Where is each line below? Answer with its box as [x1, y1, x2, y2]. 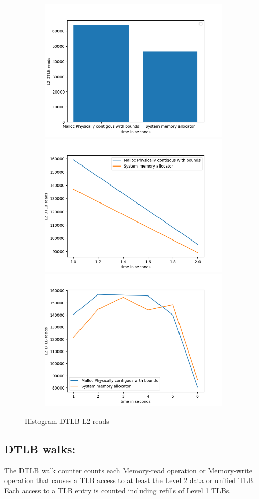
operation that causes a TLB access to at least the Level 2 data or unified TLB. [4, 475, 255, 486]
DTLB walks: [4, 440, 76, 456]
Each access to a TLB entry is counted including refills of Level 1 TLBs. [4, 485, 231, 495]
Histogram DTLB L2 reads [25, 415, 109, 426]
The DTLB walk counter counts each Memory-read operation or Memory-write [4, 465, 252, 475]
